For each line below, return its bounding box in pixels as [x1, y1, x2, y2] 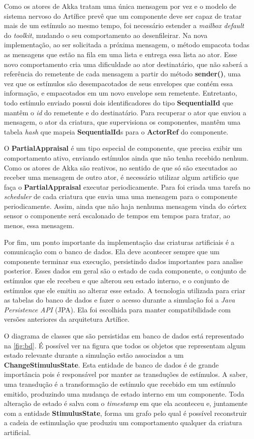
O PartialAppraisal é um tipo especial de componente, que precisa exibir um [4, 143, 242, 153]
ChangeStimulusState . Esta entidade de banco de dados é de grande [4, 359, 219, 370]
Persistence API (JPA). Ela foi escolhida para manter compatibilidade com [4, 304, 231, 314]
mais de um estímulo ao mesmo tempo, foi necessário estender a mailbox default [4, 20, 244, 31]
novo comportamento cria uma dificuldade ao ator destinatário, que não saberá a [4, 59, 248, 69]
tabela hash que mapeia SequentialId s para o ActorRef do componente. [4, 126, 228, 136]
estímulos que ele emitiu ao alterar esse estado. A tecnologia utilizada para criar [4, 285, 246, 295]
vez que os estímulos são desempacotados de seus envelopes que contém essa [4, 78, 233, 88]
